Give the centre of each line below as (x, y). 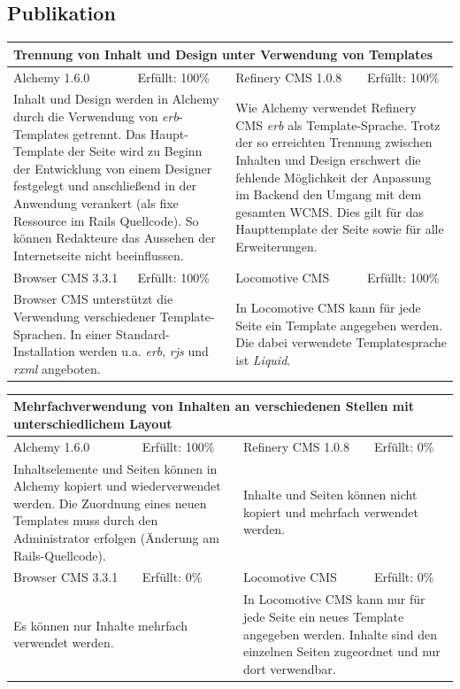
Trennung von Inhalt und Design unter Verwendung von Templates (223, 54)
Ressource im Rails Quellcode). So (106, 220)
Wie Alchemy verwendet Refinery (326, 108)
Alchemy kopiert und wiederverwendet (117, 486)
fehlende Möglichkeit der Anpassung (333, 177)
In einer (91, 333)
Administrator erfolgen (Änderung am (116, 538)
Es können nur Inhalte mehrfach (101, 625)
